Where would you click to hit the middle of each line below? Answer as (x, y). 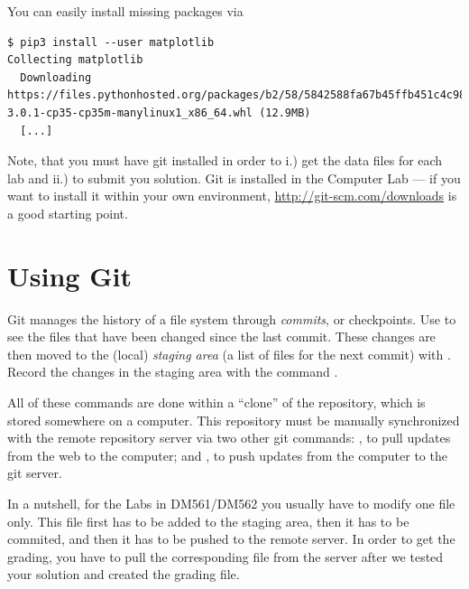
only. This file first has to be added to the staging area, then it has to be (208, 521)
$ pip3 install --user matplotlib (111, 42)
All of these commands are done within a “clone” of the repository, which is (216, 402)
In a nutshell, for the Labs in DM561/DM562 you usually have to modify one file (231, 503)
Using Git (69, 275)
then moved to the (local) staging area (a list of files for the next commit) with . (229, 354)
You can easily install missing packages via (125, 11)
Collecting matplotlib (75, 60)
